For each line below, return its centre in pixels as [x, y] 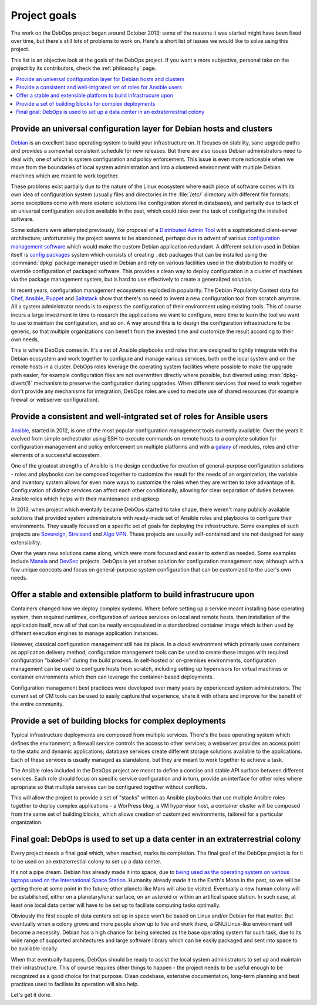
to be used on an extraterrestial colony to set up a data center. [86, 861]
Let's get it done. [31, 995]
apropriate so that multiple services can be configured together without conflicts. [109, 786]
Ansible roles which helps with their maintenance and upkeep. [86, 499]
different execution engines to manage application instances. [85, 633]
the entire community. [37, 704]
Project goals [44, 15]
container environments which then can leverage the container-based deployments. [112, 677]
